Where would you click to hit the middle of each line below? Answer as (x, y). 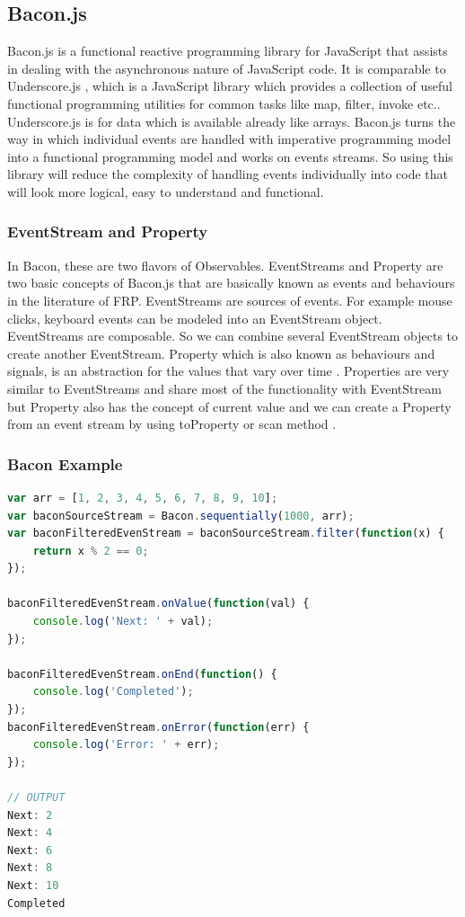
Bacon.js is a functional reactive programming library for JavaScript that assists (228, 51)
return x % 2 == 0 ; (91, 551)
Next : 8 (30, 868)
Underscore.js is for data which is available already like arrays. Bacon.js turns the (232, 121)
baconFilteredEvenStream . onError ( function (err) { (158, 727)
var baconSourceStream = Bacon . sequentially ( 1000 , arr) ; (181, 516)
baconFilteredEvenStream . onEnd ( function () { (142, 674)
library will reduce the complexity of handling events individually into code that (228, 174)
